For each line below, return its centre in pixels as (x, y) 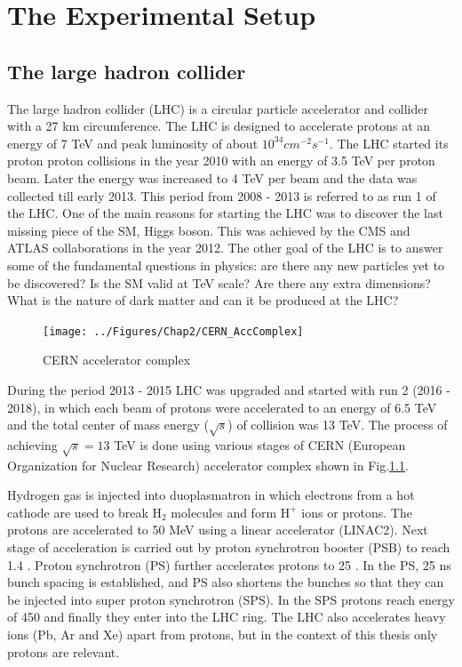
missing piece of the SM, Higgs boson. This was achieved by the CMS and (209, 230)
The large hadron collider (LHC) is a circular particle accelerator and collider (218, 108)
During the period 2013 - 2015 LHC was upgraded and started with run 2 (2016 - (229, 389)
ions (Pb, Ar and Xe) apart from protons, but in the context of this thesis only (223, 635)
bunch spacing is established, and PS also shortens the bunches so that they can (226, 582)
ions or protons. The (357, 512)
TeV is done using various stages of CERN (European (260, 444)
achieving (32, 444)
